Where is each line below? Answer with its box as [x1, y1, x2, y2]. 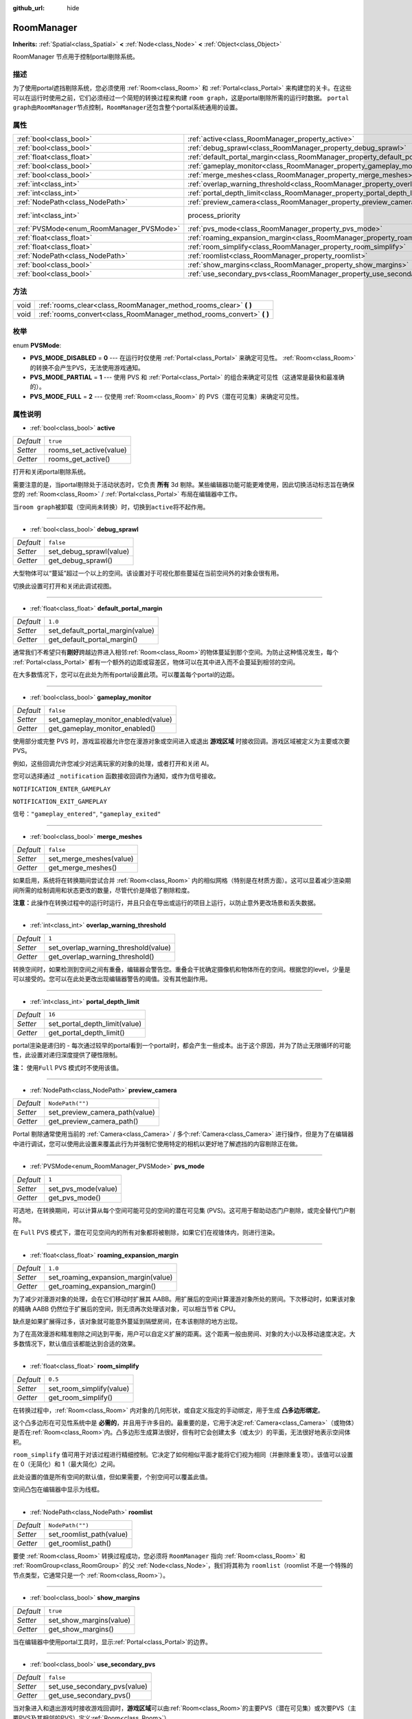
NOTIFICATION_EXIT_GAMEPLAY [12, 798, 108, 805]
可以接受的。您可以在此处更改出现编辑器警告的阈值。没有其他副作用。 [12, 975, 211, 983]
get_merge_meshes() [48, 863, 117, 873]
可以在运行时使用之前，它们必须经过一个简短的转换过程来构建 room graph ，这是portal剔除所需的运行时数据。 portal [12, 94, 350, 102]
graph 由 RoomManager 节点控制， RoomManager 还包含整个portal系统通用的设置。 [12, 103, 242, 111]
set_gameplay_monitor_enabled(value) [48, 715, 173, 725]
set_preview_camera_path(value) [48, 1108, 155, 1117]
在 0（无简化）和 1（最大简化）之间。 [12, 1460, 119, 1468]
